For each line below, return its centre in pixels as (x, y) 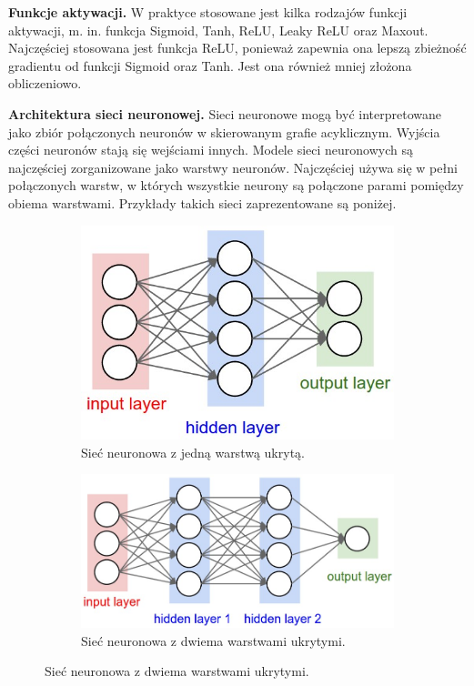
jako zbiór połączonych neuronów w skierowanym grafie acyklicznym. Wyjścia (224, 131)
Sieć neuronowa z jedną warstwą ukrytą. (193, 452)
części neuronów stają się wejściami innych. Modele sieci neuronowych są (211, 150)
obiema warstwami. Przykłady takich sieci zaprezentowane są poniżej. (202, 202)
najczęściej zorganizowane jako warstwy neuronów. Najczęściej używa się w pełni (233, 167)
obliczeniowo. (45, 83)
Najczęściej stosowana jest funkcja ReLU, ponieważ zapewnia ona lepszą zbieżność (237, 48)
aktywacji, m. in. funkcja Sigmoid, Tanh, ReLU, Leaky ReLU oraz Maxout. (218, 30)
